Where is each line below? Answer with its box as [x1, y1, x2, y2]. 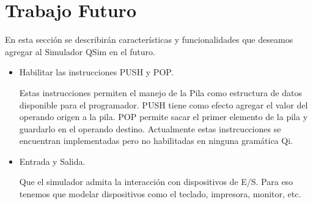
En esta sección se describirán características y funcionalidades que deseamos [5, 33, 293, 46]
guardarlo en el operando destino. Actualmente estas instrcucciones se [19, 122, 281, 135]
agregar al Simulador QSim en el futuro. [5, 45, 155, 58]
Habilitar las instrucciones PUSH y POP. [19, 66, 174, 78]
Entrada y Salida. [19, 154, 86, 167]
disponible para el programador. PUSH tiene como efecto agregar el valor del [19, 98, 308, 111]
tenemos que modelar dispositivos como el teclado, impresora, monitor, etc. [19, 187, 301, 200]
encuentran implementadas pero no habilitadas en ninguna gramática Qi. [19, 134, 293, 147]
